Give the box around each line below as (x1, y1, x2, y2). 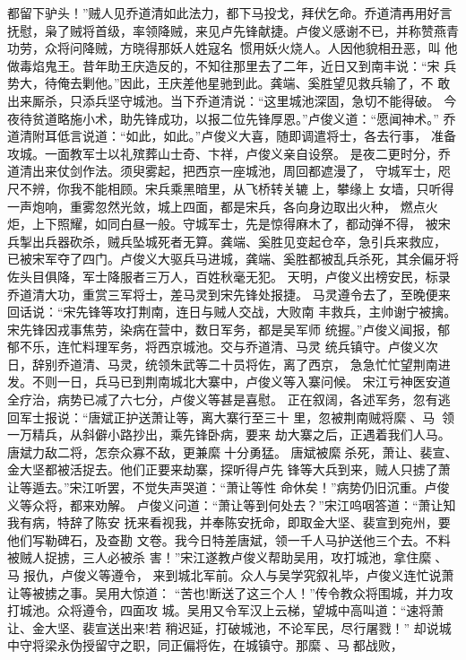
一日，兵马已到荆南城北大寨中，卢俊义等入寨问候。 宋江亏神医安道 (56, 372, 451, 391)
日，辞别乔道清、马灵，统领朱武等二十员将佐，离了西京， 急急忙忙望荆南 (7, 354, 438, 373)
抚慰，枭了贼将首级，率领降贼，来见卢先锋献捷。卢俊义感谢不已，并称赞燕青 (7, 21, 459, 39)
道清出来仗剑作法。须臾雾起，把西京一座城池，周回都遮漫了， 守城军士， (7, 161, 438, 180)
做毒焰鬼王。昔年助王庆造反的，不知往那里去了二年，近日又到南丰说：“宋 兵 (7, 56, 457, 74)
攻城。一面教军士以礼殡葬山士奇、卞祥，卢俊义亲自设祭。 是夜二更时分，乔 (7, 143, 451, 162)
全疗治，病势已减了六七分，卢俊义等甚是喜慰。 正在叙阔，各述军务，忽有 (7, 390, 438, 409)
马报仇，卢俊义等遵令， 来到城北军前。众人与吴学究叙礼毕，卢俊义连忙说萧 (7, 566, 454, 584)
